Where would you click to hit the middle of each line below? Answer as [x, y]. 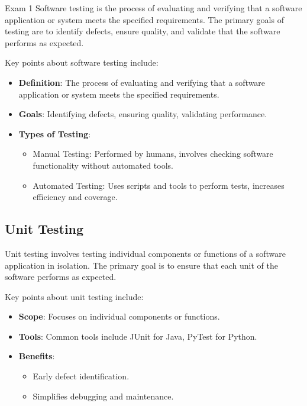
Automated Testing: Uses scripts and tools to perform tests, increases [159, 185]
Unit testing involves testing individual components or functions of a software [146, 253]
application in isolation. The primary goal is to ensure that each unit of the [141, 265]
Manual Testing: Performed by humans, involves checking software [153, 154]
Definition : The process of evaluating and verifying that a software [142, 82]
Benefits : [37, 356]
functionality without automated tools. [103, 165]
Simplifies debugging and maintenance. [103, 396]
